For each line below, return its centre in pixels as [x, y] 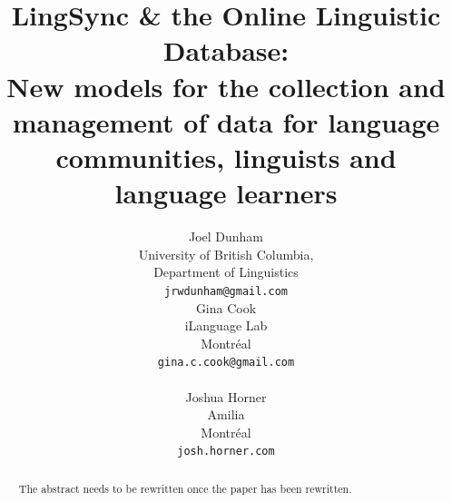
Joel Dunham [226, 236]
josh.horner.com [226, 452]
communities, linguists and [226, 157]
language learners [226, 193]
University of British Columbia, [226, 254]
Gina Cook [226, 307]
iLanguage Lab [226, 325]
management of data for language [226, 121]
